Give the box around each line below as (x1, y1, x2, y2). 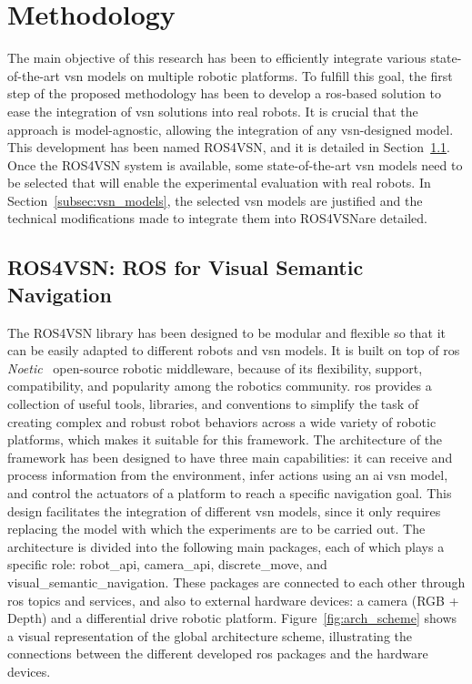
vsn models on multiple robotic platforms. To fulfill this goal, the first (64, 66, 453, 85)
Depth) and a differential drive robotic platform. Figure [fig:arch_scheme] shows (7, 608, 457, 628)
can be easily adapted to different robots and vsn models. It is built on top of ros (7, 341, 460, 360)
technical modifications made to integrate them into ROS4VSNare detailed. (7, 209, 427, 228)
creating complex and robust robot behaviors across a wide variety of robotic (7, 412, 437, 431)
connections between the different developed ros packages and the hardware (7, 644, 428, 663)
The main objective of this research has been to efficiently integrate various (7, 48, 427, 67)
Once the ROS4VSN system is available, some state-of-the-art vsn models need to (7, 155, 463, 174)
